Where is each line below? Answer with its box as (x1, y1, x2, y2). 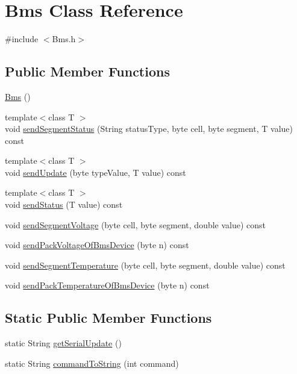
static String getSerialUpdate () (5, 337, 122, 349)
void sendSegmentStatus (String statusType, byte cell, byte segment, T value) (5, 122, 293, 135)
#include (5, 33, 39, 45)
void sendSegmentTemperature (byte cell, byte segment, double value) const (5, 258, 286, 271)
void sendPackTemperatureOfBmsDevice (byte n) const (5, 279, 210, 291)
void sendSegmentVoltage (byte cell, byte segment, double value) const (5, 218, 266, 231)
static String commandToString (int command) (5, 357, 179, 369)
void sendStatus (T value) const (5, 198, 123, 211)
